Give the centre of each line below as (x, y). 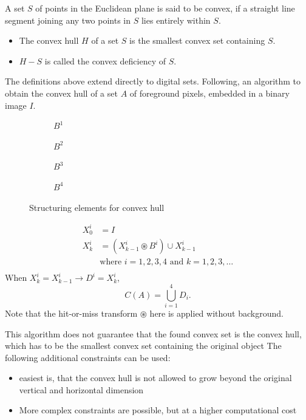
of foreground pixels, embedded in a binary (209, 93)
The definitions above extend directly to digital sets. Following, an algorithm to (153, 81)
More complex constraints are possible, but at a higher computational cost (158, 410)
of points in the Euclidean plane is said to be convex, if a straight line (165, 8)
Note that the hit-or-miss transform (71, 313)
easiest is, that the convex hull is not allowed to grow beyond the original (155, 378)
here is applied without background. (216, 313)
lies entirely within (176, 20)
